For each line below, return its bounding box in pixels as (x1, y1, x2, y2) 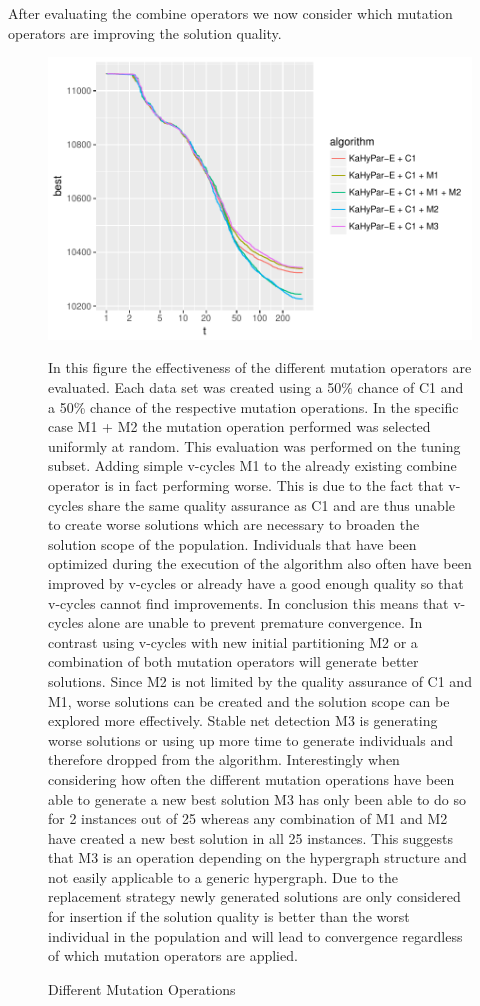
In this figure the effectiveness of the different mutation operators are (48, 357, 472, 378)
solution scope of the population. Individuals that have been (48, 533, 417, 554)
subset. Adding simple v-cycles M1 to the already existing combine (48, 455, 457, 476)
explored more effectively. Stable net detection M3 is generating (48, 710, 438, 731)
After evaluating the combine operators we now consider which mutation (8, 3, 453, 23)
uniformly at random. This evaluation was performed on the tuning (48, 435, 461, 456)
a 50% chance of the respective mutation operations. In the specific (48, 396, 459, 417)
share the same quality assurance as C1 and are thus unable (88, 494, 455, 515)
